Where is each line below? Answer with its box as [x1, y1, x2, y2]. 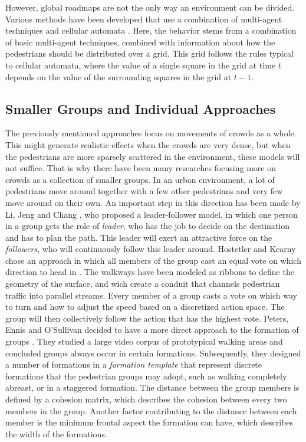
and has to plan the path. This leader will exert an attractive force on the [5, 231, 272, 243]
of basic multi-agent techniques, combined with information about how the [5, 35, 275, 48]
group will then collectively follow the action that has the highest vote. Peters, [5, 312, 289, 324]
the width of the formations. [5, 427, 107, 440]
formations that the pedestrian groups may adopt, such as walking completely [5, 369, 287, 382]
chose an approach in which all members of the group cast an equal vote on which [5, 254, 301, 266]
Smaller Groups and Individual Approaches [5, 99, 276, 117]
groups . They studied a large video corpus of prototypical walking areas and [5, 335, 283, 348]
